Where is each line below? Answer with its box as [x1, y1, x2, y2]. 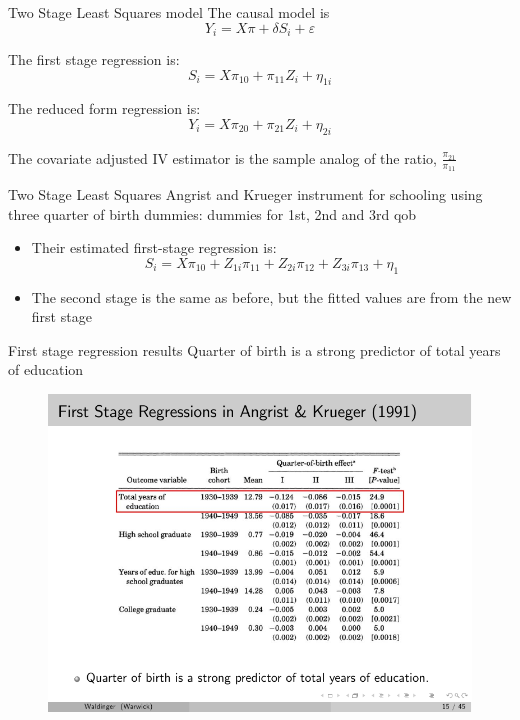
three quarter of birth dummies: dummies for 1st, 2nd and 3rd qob [8, 203, 417, 224]
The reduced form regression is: [8, 98, 201, 119]
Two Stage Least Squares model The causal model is [8, 2, 330, 22]
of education [8, 359, 84, 380]
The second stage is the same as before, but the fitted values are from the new [31, 286, 512, 307]
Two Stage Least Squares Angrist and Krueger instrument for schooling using [8, 184, 483, 205]
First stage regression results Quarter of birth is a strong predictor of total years [8, 339, 501, 360]
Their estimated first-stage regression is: [31, 237, 277, 258]
